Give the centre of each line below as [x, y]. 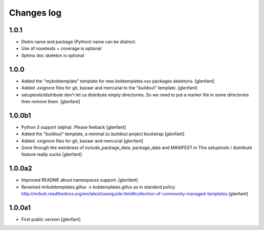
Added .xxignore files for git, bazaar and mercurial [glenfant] [82, 141]
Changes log [35, 13]
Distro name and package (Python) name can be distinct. [79, 42]
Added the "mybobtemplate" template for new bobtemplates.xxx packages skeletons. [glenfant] [118, 81]
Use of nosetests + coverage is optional [61, 48]
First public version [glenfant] [51, 219]
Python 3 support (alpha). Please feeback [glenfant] [74, 127]
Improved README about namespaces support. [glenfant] [80, 180]
